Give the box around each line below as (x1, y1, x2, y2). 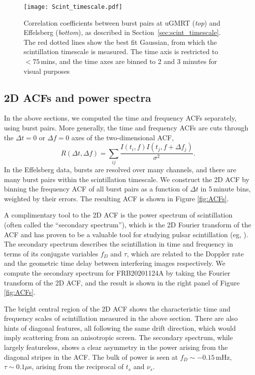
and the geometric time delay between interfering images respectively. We (4, 258, 225, 268)
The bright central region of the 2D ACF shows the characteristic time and (4, 303, 231, 313)
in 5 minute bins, (200, 184, 251, 194)
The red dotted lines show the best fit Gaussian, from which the (24, 36, 217, 47)
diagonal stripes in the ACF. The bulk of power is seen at (4, 351, 178, 362)
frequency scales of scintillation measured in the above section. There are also (4, 313, 238, 323)
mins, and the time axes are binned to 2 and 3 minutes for (40, 56, 217, 66)
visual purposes (24, 65, 70, 76)
